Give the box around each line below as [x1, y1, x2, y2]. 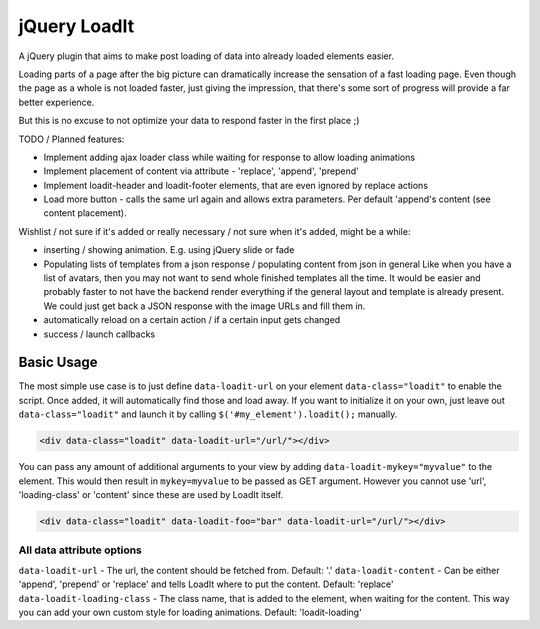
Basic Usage [18, 354, 98, 371]
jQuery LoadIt [18, 15, 135, 37]
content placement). [43, 207, 127, 219]
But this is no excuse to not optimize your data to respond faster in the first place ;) [18, 115, 360, 127]
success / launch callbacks [43, 328, 155, 340]
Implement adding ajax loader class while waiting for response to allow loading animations [43, 151, 415, 163]
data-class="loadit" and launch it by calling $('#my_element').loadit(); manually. [18, 408, 398, 420]
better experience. [18, 96, 95, 108]
